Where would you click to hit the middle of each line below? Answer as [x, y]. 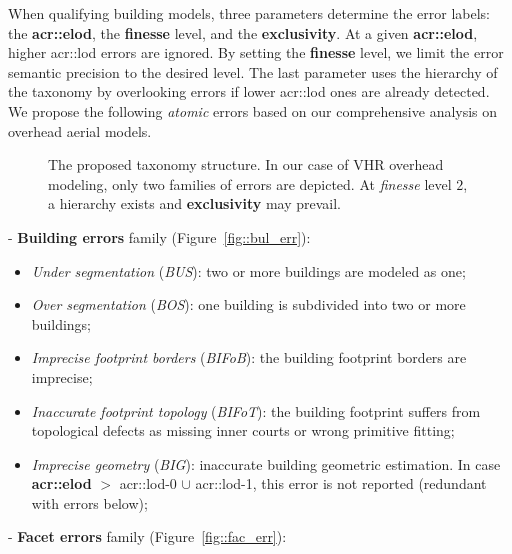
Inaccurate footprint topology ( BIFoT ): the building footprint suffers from [256, 410]
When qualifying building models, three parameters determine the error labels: [249, 13]
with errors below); [89, 502]
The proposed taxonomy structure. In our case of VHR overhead [246, 164]
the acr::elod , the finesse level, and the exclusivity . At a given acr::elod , [243, 32]
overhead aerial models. [80, 130]
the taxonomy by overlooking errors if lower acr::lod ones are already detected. [249, 91]
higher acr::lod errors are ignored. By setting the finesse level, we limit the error [256, 52]
